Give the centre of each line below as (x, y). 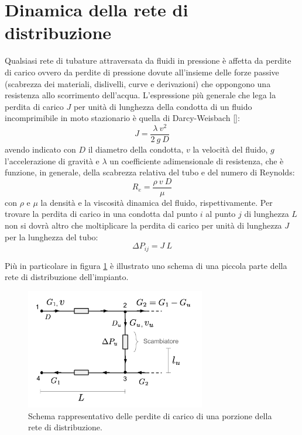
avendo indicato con (40, 149)
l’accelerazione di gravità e (52, 160)
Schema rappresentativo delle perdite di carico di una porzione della (150, 415)
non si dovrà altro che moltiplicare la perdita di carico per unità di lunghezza (143, 225)
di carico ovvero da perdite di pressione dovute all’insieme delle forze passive (142, 72)
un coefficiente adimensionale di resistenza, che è (197, 160)
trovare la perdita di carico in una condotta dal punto (101, 214)
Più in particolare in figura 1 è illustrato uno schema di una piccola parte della (146, 265)
